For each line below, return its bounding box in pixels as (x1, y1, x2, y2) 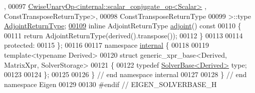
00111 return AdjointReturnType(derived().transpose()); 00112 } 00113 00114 (4, 30, 243, 40)
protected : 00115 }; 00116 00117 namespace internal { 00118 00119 (4, 40, 209, 50)
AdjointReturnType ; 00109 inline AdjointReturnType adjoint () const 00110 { (4, 20, 241, 31)
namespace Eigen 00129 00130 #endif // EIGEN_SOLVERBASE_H (4, 79, 217, 89)
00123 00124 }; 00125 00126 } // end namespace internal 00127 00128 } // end (4, 69, 247, 80)
